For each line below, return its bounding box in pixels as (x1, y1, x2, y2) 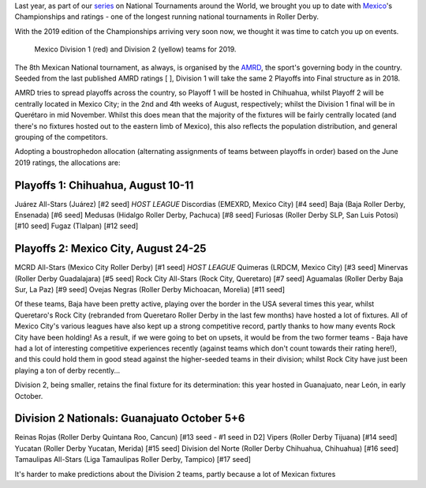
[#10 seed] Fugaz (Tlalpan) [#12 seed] (14, 221, 139, 231)
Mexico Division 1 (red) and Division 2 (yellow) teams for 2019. (34, 44, 237, 54)
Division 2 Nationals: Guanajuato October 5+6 (14, 411, 245, 426)
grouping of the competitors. (14, 132, 108, 141)
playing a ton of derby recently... (14, 366, 121, 375)
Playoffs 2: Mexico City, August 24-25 (14, 242, 207, 256)
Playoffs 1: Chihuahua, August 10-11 (14, 178, 194, 192)
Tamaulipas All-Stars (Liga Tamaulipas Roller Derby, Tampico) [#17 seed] (14, 455, 252, 464)
